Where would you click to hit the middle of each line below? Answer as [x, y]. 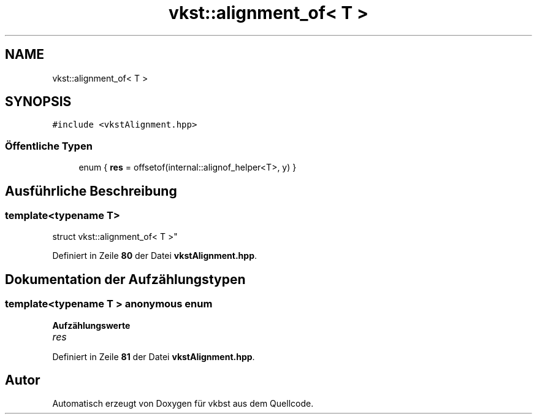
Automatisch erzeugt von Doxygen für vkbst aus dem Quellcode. [183, 404]
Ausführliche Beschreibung [91, 191]
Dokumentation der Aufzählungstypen [125, 279]
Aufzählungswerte [91, 325]
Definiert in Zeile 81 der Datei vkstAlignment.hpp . [154, 356]
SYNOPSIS [38, 102]
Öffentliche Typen [49, 146]
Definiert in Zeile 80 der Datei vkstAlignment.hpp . [155, 256]
